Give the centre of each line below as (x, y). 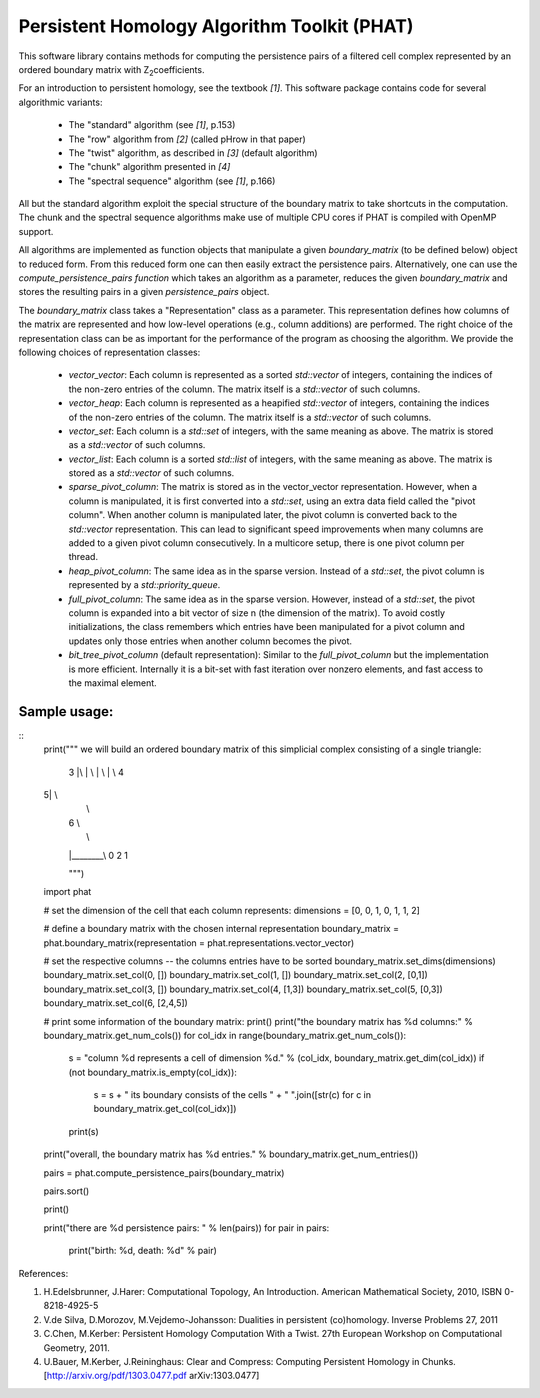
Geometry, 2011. (76, 1347)
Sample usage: (66, 711)
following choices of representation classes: (109, 352)
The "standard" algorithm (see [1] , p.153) (152, 125)
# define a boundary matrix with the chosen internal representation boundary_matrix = (221, 929)
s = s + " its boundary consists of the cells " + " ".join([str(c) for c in (232, 1095)
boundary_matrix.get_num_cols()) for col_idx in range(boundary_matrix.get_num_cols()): (225, 1035)
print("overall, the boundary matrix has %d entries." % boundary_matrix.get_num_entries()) (231, 1154)
